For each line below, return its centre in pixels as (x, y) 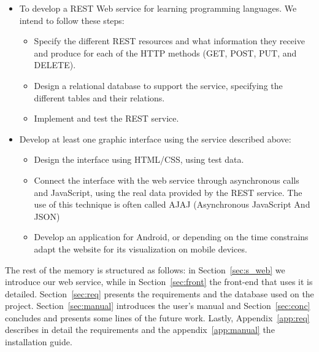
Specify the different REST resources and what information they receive (169, 41)
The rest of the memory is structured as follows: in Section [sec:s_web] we (145, 269)
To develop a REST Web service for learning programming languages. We (158, 8)
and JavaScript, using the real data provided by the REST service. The (168, 192)
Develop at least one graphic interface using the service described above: (155, 139)
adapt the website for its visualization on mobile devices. (140, 248)
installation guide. (39, 342)
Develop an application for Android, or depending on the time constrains (171, 237)
